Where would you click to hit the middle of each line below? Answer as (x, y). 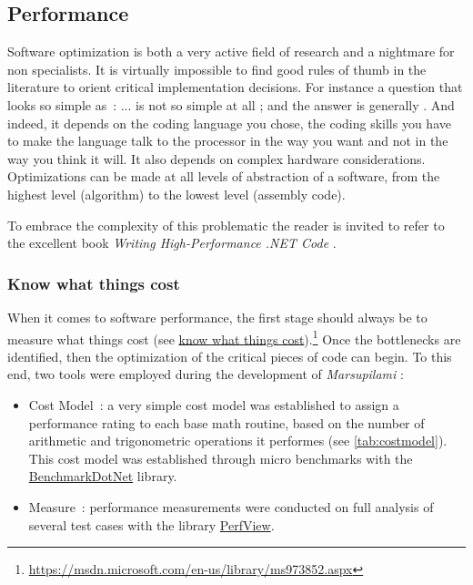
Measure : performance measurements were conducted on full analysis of (231, 506)
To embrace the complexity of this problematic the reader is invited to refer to (226, 225)
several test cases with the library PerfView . (151, 524)
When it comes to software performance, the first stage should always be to (217, 317)
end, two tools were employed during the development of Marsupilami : (206, 374)
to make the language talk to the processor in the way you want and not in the (228, 141)
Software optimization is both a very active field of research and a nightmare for (231, 51)
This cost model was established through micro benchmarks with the (221, 458)
